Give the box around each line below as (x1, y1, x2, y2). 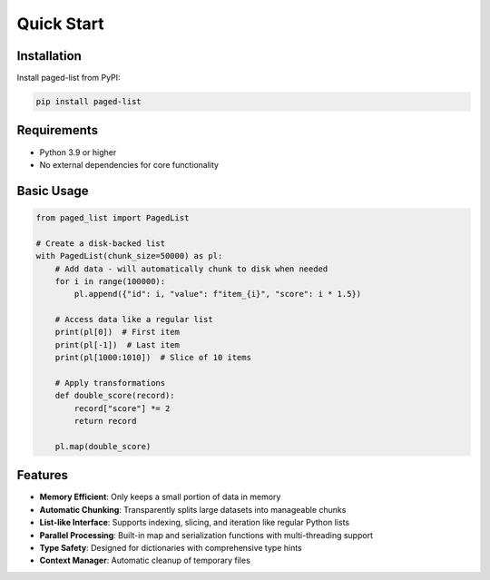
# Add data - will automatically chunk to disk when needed (54, 263, 328, 274)
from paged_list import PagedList (35, 212, 190, 222)
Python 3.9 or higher (39, 146, 117, 158)
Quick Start (16, 14, 104, 34)
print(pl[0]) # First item (54, 327, 181, 338)
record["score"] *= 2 (73, 403, 171, 413)
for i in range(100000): (54, 276, 166, 286)
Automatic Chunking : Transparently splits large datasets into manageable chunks (39, 504, 347, 515)
